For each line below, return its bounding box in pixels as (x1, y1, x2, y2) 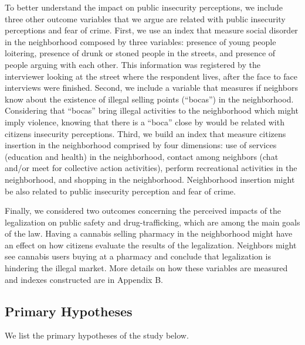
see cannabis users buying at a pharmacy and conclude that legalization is (5, 250, 271, 262)
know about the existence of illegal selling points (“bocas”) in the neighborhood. (5, 93, 294, 105)
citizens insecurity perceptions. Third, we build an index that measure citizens (5, 127, 286, 139)
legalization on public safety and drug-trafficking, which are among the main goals (5, 216, 300, 228)
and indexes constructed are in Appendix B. (5, 273, 163, 285)
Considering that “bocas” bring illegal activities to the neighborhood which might (5, 104, 299, 117)
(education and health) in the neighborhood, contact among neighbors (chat (5, 150, 279, 162)
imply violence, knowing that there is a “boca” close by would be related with (5, 115, 284, 128)
